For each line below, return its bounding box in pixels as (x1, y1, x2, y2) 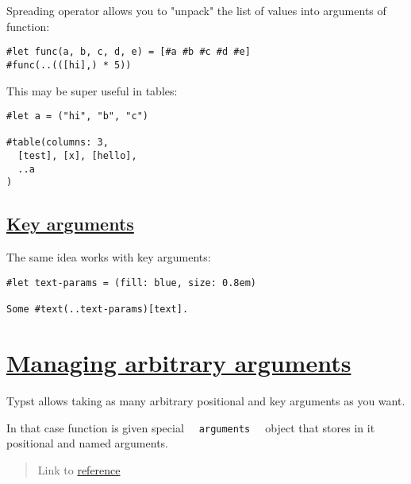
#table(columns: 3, (6, 137, 109, 149)
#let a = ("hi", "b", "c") (6, 110, 148, 122)
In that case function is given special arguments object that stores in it (6, 419, 375, 436)
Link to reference (37, 461, 121, 478)
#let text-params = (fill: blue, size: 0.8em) (6, 277, 256, 288)
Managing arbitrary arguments (6, 346, 351, 378)
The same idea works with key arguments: (6, 249, 211, 265)
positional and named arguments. (6, 435, 168, 451)
